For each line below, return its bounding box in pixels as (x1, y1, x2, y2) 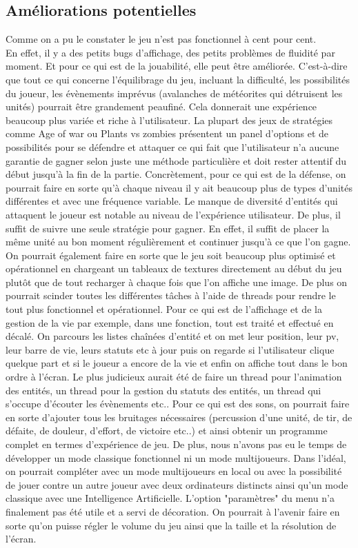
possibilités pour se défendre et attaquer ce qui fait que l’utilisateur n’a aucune (6, 139, 339, 154)
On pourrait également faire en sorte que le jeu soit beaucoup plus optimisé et (6, 247, 336, 262)
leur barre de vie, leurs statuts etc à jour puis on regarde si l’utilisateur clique (6, 342, 335, 356)
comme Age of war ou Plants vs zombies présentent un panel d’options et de (6, 126, 329, 141)
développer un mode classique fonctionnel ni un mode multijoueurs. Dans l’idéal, (6, 450, 346, 465)
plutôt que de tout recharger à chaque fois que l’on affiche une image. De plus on (6, 274, 348, 289)
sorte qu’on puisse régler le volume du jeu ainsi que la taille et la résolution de (6, 518, 337, 532)
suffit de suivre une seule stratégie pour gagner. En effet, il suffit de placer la (6, 221, 330, 235)
